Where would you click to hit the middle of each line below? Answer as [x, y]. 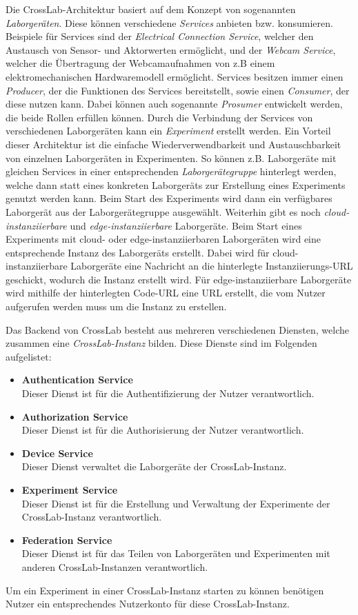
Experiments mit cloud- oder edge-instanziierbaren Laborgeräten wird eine [163, 239]
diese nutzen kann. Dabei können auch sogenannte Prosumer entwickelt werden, [174, 104]
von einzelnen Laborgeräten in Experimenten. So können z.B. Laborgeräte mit [171, 158]
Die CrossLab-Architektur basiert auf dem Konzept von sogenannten [151, 9]
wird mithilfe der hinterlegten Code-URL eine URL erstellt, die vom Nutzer [166, 293]
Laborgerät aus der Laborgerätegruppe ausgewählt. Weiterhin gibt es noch [163, 211]
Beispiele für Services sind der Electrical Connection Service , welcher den [160, 36]
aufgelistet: [29, 356]
